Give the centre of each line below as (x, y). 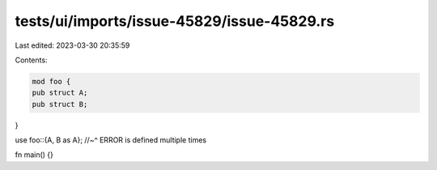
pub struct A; (60, 93)
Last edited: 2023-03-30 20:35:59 (72, 45)
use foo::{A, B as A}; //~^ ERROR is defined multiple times (110, 140)
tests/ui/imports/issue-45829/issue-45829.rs (175, 21)
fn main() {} (34, 155)
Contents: (31, 60)
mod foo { (51, 81)
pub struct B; (60, 104)
